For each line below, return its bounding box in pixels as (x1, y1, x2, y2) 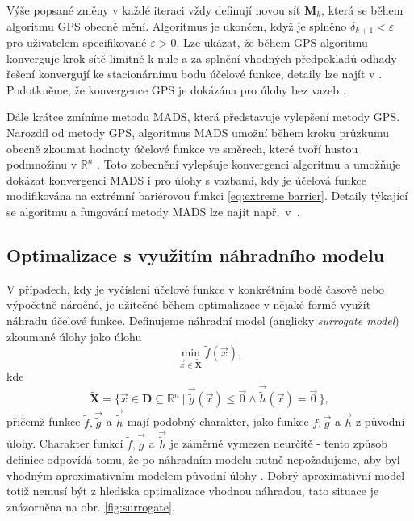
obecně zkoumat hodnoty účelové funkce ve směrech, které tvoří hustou (6, 140, 358, 156)
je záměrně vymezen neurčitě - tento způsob (169, 435, 387, 452)
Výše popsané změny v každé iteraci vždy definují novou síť (6, 2, 301, 18)
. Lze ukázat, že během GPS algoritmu (176, 34, 368, 51)
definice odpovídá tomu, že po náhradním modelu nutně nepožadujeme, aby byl (6, 451, 400, 468)
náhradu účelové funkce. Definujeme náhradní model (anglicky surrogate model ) (6, 311, 399, 328)
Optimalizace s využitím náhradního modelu (6, 242, 385, 267)
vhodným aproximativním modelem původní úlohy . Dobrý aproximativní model (6, 466, 405, 483)
